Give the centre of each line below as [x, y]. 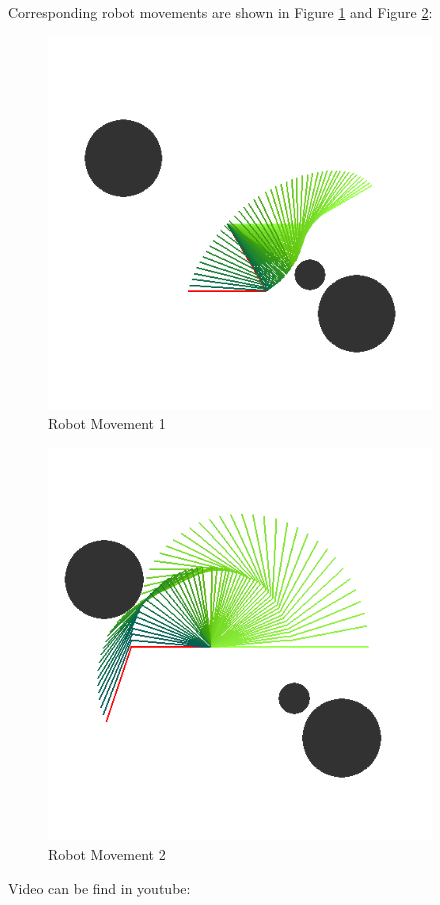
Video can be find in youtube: [99, 887]
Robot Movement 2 [107, 854]
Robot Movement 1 [107, 423]
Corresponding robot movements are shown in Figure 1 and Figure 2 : [220, 12]
